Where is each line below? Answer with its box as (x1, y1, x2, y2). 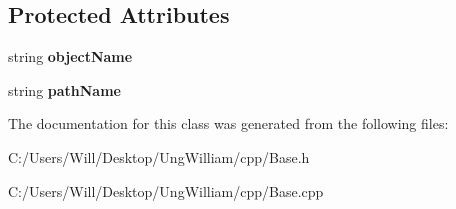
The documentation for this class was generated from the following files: (8, 113, 449, 134)
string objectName (8, 46, 133, 67)
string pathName (8, 79, 121, 100)
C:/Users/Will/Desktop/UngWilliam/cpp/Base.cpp (8, 180, 324, 201)
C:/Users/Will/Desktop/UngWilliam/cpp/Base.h (8, 146, 310, 167)
